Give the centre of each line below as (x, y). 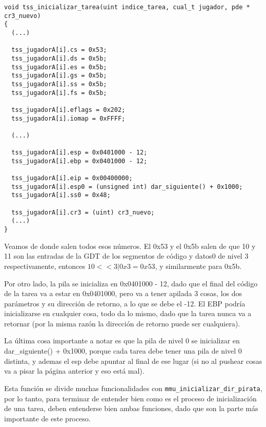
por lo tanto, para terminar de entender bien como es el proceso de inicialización (130, 398)
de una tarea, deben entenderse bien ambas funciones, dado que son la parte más (131, 408)
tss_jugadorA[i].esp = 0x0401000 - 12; (79, 153)
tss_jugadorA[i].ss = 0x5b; (59, 84)
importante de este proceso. (47, 418)
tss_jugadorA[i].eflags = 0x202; (68, 110)
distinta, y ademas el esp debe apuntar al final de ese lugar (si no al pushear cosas (133, 361)
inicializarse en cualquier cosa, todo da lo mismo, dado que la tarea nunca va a (128, 313)
